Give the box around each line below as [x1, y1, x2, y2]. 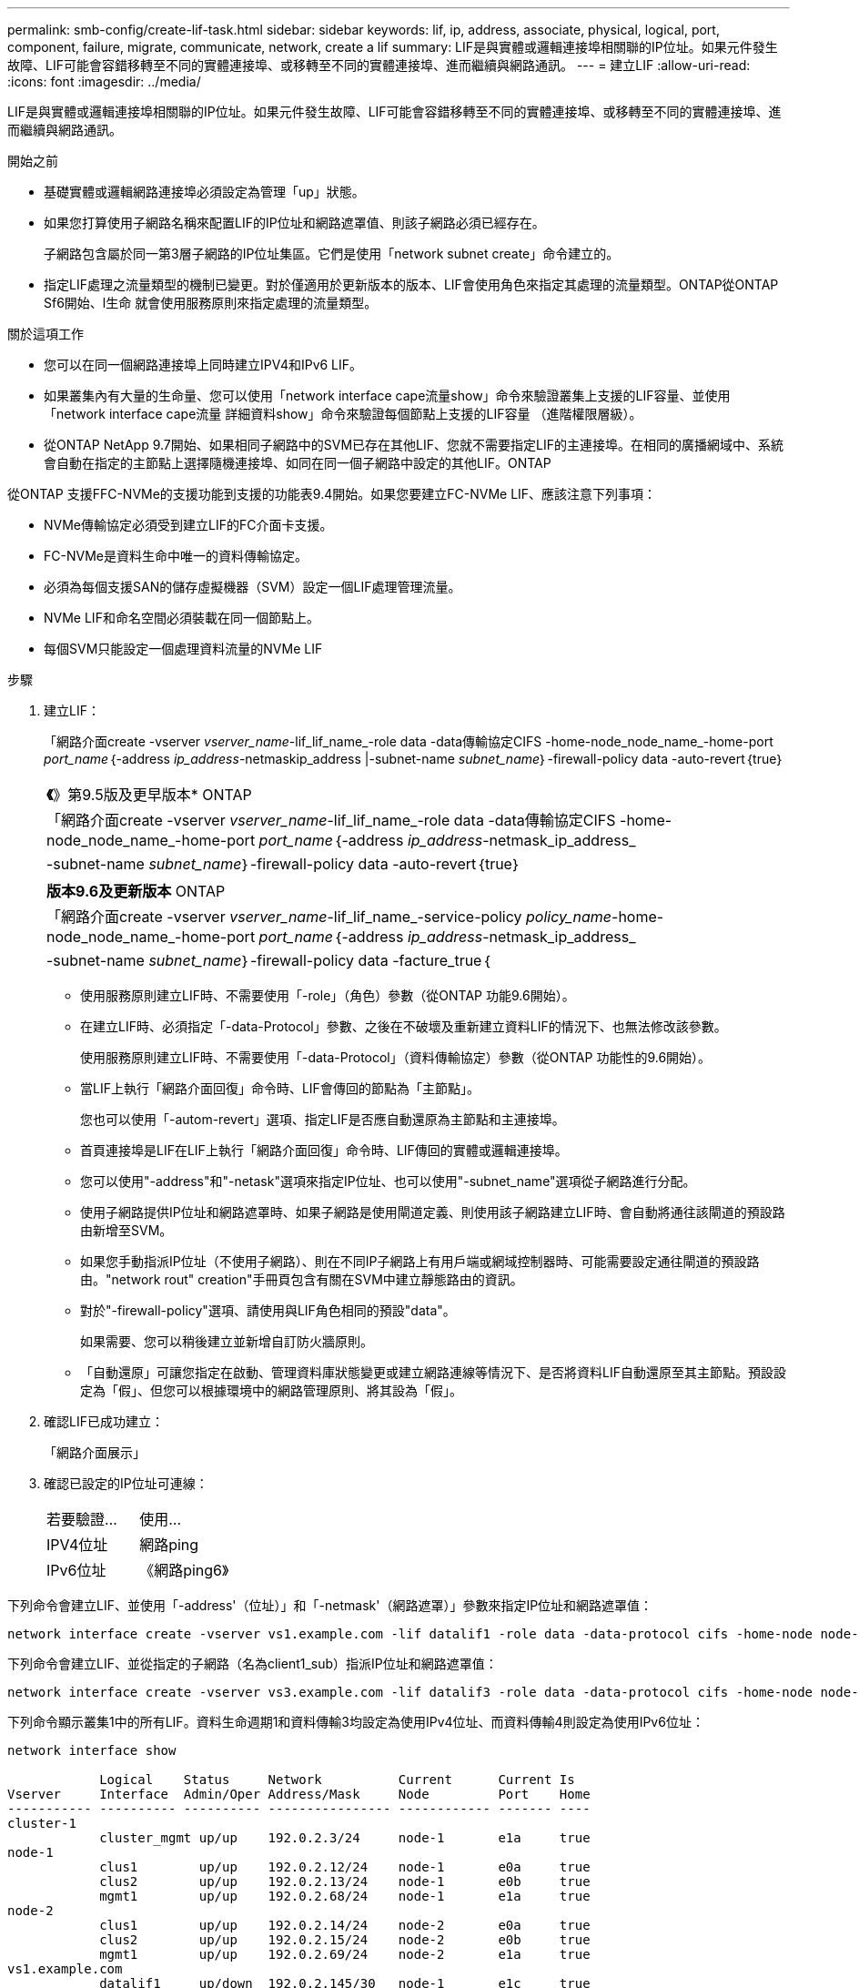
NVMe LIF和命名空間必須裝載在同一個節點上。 [44, 610, 319, 625]
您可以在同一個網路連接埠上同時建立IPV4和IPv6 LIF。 [44, 357, 363, 372]
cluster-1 [7, 1816, 76, 1831]
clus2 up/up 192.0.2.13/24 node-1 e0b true [99, 1874, 591, 1889]
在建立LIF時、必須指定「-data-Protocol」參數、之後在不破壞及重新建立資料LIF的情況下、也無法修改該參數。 [80, 1019, 727, 1034]
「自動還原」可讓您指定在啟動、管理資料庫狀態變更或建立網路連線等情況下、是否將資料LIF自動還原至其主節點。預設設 [80, 1364, 786, 1380]
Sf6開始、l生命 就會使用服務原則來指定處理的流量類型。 [44, 295, 378, 310]
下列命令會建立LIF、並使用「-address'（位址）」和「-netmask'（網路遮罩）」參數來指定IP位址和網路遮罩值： [7, 1597, 653, 1613]
